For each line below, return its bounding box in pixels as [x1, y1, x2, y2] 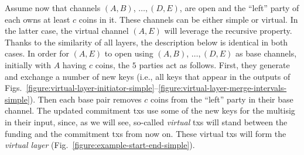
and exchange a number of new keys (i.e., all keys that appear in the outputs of [5, 70, 291, 82]
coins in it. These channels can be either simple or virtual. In [78, 13, 298, 25]
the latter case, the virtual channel [5, 24, 129, 37]
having [62, 58, 87, 71]
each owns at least [5, 13, 70, 25]
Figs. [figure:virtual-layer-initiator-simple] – [5, 82, 159, 94]
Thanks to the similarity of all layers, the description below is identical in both [5, 36, 288, 48]
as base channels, [235, 47, 297, 59]
